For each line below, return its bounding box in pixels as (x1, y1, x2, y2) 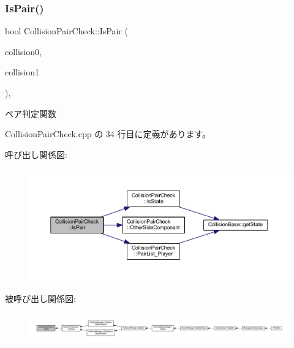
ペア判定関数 (5, 107, 56, 119)
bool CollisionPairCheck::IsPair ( (5, 25, 128, 37)
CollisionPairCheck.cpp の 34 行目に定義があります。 (5, 127, 211, 140)
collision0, (5, 45, 42, 58)
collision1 (5, 66, 40, 78)
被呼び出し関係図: (5, 292, 76, 304)
